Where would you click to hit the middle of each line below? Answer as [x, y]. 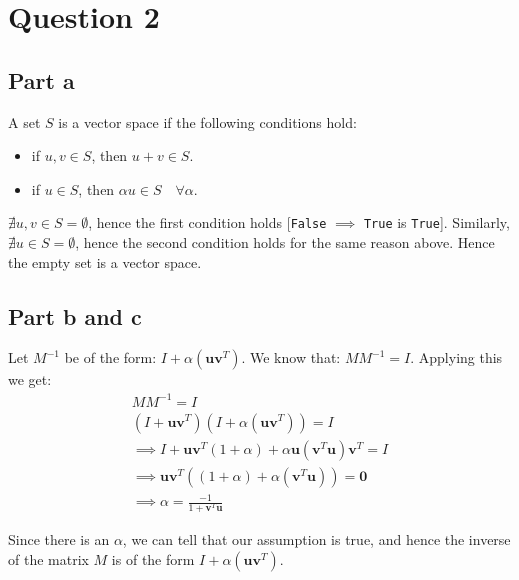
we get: [30, 379]
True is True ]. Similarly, [436, 222]
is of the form [153, 558]
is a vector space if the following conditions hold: [207, 121]
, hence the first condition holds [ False [207, 222]
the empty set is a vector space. [105, 261]
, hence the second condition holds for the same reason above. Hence [285, 242]
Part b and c [75, 315]
